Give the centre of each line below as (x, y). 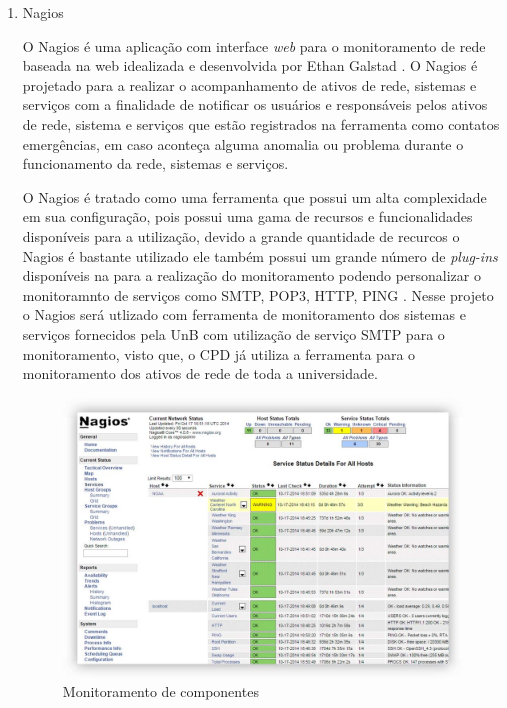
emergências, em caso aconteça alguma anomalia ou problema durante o (243, 143)
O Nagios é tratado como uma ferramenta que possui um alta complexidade (254, 196)
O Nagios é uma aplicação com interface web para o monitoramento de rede (254, 45)
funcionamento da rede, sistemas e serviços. (155, 163)
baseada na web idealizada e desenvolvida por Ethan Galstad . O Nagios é (250, 65)
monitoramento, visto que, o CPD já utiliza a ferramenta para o (219, 353)
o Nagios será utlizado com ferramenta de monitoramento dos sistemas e (244, 314)
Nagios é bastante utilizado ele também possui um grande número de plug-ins (260, 255)
